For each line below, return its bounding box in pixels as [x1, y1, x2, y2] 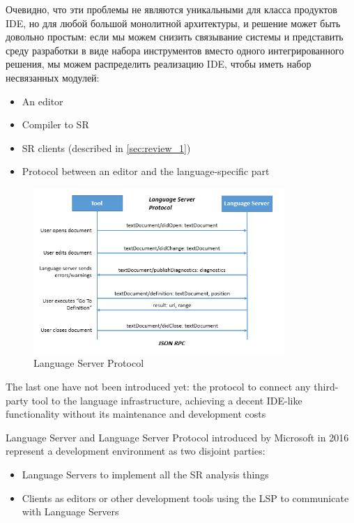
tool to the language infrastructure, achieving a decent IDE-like [31, 393, 302, 407]
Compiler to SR [22, 117, 89, 132]
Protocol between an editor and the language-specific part [22, 164, 270, 179]
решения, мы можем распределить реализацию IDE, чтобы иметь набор [6, 56, 311, 71]
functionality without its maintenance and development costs [6, 407, 266, 421]
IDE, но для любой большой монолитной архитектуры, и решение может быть [6, 15, 341, 30]
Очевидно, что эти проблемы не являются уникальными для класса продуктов [6, 2, 337, 16]
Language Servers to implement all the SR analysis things [22, 467, 269, 482]
